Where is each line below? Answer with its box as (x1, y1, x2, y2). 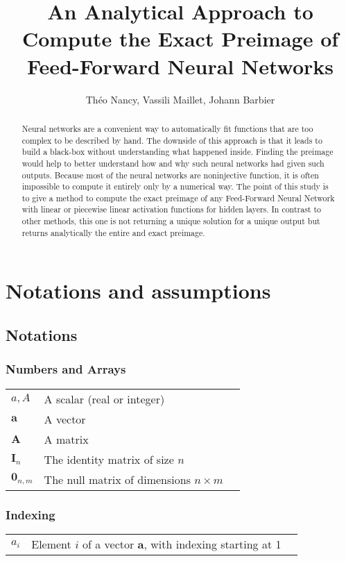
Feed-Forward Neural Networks (26, 51, 334, 80)
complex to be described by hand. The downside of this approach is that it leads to (21, 134, 322, 146)
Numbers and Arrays (6, 360, 126, 378)
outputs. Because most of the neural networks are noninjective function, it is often (21, 169, 319, 181)
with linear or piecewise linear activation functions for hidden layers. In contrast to (21, 203, 321, 215)
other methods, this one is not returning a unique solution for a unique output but (21, 215, 320, 227)
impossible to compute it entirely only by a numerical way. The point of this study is (21, 181, 329, 192)
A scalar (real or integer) (44, 390, 165, 407)
